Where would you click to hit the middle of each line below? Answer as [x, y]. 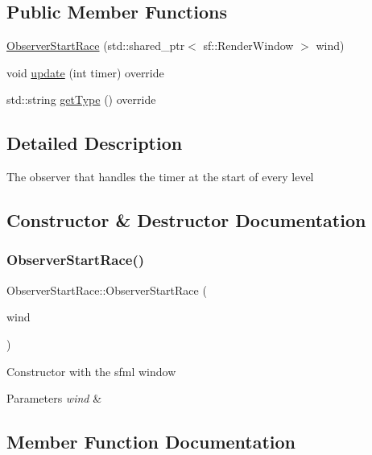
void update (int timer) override [85, 72]
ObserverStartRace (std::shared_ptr [96, 45]
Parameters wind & [54, 398]
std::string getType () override [81, 99]
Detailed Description [95, 143]
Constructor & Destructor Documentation [186, 220]
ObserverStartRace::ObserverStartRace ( [107, 290]
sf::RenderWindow [248, 45]
